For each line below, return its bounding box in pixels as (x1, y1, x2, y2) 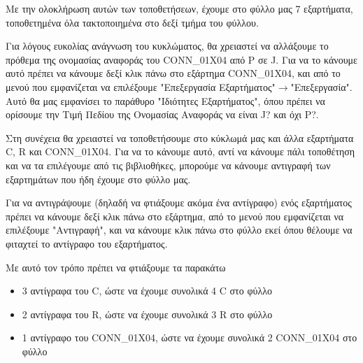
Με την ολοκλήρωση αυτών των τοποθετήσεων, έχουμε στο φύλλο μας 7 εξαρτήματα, (6, 1, 353, 15)
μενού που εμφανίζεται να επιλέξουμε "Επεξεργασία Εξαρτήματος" (6, 79, 276, 94)
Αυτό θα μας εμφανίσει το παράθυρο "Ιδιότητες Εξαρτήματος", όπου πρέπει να (6, 93, 325, 108)
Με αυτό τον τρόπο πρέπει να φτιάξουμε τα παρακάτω (6, 259, 226, 274)
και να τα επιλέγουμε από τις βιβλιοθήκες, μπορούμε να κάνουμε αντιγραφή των (6, 157, 331, 172)
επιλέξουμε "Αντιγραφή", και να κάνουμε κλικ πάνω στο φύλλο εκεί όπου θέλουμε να (6, 222, 353, 237)
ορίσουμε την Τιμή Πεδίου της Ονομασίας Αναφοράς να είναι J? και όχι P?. (6, 107, 319, 122)
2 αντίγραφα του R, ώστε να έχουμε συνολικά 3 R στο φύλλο (22, 306, 273, 321)
